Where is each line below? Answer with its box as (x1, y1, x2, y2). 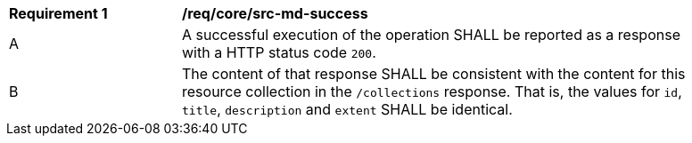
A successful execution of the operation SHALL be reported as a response (182, 26, 680, 44)
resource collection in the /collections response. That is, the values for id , (182, 83, 682, 100)
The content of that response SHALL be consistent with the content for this (182, 65, 686, 83)
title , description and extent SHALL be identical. (182, 100, 513, 118)
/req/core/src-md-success (182, 4, 368, 22)
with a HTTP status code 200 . (182, 44, 376, 61)
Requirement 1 (9, 4, 108, 22)
